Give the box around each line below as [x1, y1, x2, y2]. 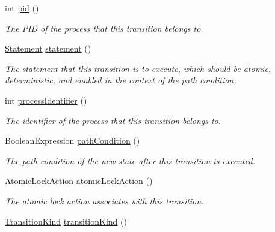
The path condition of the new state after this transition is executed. [5, 154, 255, 167]
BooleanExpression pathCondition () [5, 134, 140, 147]
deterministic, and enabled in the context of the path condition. [5, 74, 236, 86]
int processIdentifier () [5, 94, 87, 106]
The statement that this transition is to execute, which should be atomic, [5, 62, 271, 74]
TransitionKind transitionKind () [5, 215, 127, 227]
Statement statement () [5, 42, 91, 55]
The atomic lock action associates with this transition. [5, 194, 204, 207]
